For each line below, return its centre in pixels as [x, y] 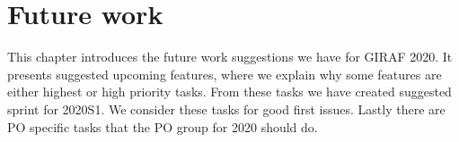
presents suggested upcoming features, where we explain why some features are [225, 74]
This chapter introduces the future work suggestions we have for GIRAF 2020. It [230, 57]
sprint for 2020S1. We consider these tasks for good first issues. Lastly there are [226, 109]
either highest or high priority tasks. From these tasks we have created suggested [229, 92]
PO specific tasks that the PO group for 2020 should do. [163, 126]
